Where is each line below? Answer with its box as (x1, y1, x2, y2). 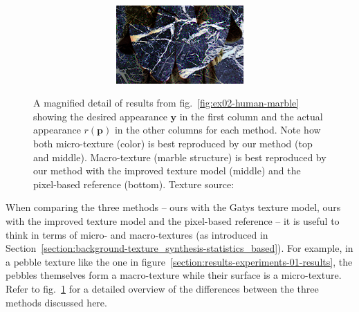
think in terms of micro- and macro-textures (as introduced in (6, 227, 268, 241)
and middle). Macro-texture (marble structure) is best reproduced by (33, 149, 326, 164)
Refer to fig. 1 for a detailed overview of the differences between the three (6, 281, 319, 295)
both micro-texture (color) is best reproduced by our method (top (33, 136, 313, 151)
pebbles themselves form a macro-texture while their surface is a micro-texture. (6, 268, 342, 282)
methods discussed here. (6, 295, 107, 309)
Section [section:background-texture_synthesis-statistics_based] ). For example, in (6, 241, 353, 255)
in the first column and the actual (179, 109, 323, 123)
